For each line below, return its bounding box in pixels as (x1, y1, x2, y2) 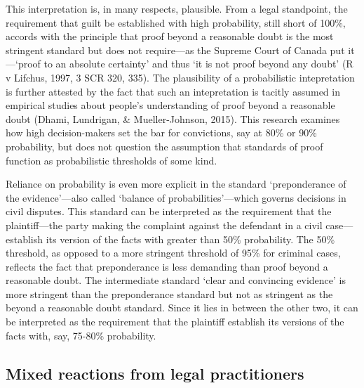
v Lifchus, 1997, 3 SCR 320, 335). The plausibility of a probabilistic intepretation (6, 70, 355, 84)
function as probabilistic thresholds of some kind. (6, 153, 217, 167)
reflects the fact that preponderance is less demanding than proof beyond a (6, 259, 328, 273)
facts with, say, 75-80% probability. (6, 328, 156, 342)
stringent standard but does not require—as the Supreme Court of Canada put (6, 42, 345, 57)
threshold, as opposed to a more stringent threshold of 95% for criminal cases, (6, 245, 341, 260)
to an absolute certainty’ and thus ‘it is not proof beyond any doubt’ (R (43, 56, 353, 71)
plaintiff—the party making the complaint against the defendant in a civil (6, 217, 323, 232)
